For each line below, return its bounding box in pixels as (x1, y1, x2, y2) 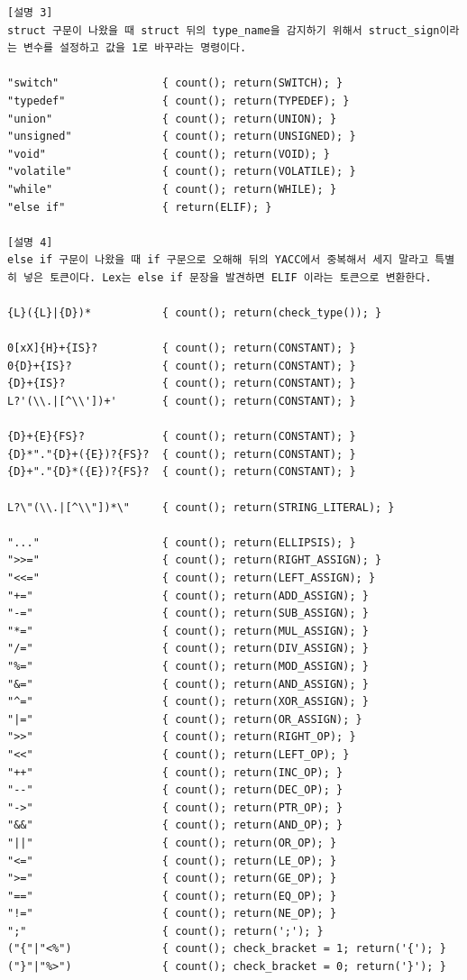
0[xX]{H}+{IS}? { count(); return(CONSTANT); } (7, 342, 356, 355)
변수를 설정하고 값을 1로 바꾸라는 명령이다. (23, 41, 247, 55)
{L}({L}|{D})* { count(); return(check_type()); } (7, 307, 382, 320)
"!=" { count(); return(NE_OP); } (7, 907, 337, 920)
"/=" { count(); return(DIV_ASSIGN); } (7, 642, 369, 655)
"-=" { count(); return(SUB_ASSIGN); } (7, 607, 369, 620)
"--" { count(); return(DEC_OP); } (7, 783, 343, 797)
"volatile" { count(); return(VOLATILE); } (7, 165, 356, 179)
